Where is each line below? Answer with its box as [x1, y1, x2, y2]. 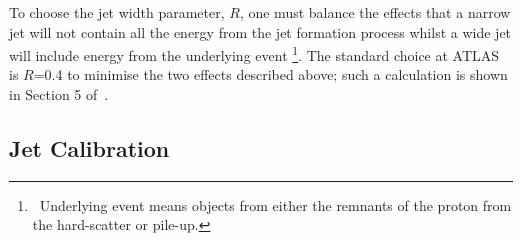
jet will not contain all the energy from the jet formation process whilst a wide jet [9, 21, 512, 42]
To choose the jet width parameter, [9, 2, 225, 22]
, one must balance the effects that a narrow [239, 2, 511, 22]
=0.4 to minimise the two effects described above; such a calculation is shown [33, 64, 508, 85]
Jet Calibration [9, 133, 170, 164]
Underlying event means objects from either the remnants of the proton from [39, 194, 512, 215]
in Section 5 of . [9, 84, 109, 105]
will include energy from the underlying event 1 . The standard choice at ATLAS [9, 42, 500, 65]
